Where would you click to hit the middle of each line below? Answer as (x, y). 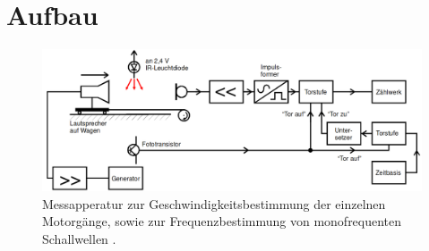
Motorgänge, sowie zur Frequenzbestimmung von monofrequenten (222, 221)
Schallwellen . (79, 238)
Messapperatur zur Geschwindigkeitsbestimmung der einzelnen (214, 203)
